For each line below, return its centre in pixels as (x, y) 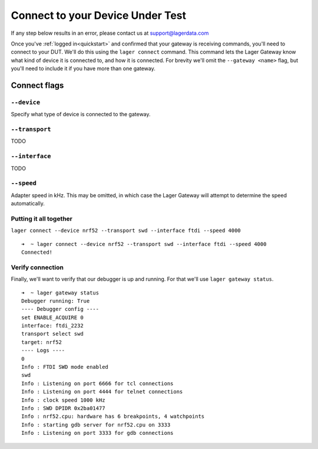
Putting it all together (42, 218)
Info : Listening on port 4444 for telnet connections (102, 392)
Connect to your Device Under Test (99, 15)
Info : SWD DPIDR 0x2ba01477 (63, 408)
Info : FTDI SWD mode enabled (65, 367)
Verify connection (37, 267)
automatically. (28, 204)
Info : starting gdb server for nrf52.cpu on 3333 (96, 425)
